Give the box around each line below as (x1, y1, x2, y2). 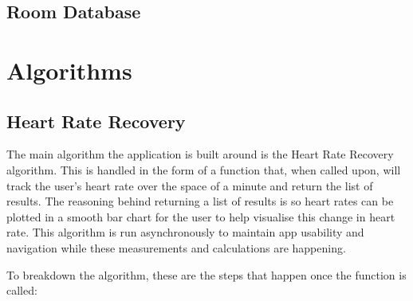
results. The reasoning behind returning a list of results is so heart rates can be (6, 193, 394, 209)
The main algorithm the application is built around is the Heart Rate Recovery (6, 146, 394, 162)
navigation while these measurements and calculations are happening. (6, 239, 346, 256)
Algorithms (6, 53, 132, 86)
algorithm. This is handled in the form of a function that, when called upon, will (6, 161, 401, 178)
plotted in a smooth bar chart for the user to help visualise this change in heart (6, 208, 395, 225)
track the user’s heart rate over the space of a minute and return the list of (6, 177, 373, 193)
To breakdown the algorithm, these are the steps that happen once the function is (6, 266, 407, 283)
